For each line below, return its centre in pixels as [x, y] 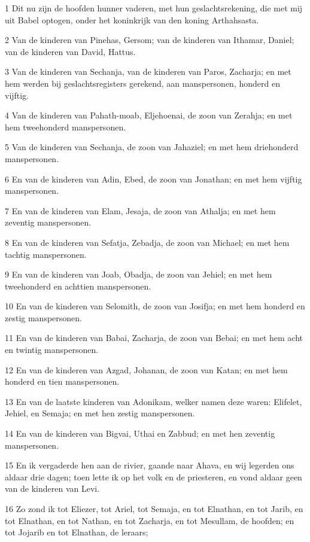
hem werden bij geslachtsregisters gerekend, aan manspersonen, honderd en [142, 83]
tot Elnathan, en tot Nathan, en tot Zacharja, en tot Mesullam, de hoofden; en [150, 520]
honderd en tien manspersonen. [62, 381]
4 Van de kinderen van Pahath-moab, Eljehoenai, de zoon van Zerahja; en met [149, 115]
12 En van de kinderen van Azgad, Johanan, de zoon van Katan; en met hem [146, 369]
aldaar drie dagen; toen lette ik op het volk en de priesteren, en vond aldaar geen [154, 476]
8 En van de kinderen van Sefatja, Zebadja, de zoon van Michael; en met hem [147, 242]
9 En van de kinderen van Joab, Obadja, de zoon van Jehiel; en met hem [139, 274]
